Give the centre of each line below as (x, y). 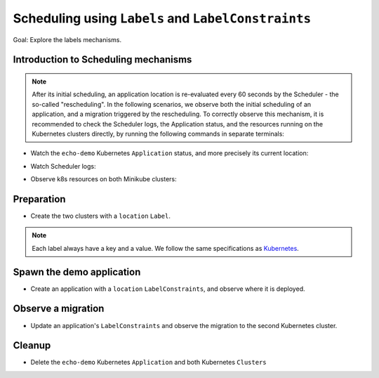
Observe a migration (59, 309)
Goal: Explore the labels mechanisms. (67, 39)
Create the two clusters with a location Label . (101, 216)
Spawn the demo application (77, 272)
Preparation (39, 199)
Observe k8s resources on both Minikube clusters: (104, 179)
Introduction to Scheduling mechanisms (102, 60)
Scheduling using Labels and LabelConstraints (162, 18)
